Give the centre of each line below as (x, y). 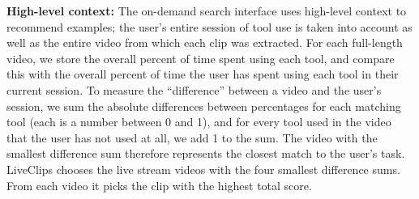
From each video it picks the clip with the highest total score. (159, 185)
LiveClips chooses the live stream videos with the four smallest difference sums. (203, 169)
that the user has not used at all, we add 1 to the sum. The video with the (192, 137)
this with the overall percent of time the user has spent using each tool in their (203, 74)
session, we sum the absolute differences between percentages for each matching (204, 106)
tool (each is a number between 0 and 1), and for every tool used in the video (199, 122)
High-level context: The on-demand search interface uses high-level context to (207, 11)
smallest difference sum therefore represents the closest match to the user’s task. (206, 153)
